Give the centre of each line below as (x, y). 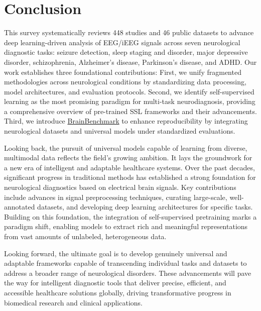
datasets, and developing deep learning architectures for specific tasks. (145, 207)
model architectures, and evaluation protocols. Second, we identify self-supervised (129, 91)
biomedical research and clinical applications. (73, 302)
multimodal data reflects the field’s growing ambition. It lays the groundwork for (128, 158)
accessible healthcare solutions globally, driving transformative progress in (118, 292)
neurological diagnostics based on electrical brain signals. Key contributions (120, 187)
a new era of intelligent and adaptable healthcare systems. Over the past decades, (129, 167)
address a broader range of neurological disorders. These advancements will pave (128, 273)
